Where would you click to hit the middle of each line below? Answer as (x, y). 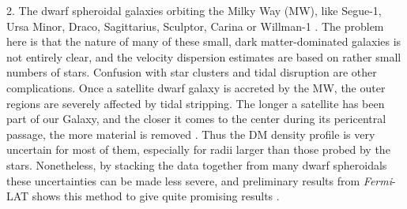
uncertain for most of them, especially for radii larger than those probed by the (198, 149)
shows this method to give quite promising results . (156, 196)
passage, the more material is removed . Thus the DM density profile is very (191, 134)
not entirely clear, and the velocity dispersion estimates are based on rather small (204, 56)
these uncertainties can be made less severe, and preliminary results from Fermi (200, 180)
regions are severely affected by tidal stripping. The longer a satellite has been (196, 103)
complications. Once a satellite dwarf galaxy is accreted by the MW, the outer (196, 87)
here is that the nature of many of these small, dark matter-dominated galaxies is (204, 41)
